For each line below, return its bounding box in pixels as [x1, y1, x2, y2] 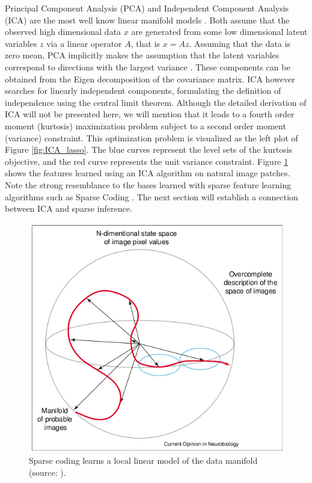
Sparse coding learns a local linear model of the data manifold [29, 454, 258, 467]
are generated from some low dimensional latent [131, 25, 308, 38]
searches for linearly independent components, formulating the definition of [5, 84, 281, 97]
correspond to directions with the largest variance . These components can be [5, 60, 290, 73]
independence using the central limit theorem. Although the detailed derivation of [5, 96, 307, 108]
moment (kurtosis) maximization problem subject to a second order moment [5, 119, 286, 132]
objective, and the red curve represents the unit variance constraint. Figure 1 [5, 155, 289, 167]
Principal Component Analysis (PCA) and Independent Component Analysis [5, 2, 289, 14]
